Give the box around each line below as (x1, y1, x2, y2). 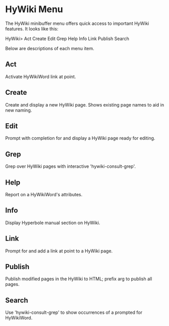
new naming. (5, 107, 32, 113)
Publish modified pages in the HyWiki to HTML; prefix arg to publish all (5, 276, 152, 282)
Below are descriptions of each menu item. (5, 45, 94, 51)
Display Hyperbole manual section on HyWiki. (5, 220, 100, 226)
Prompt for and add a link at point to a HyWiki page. (5, 247, 113, 254)
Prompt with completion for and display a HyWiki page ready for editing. (5, 135, 155, 141)
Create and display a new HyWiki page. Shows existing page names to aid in (5, 101, 164, 107)
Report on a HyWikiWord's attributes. (5, 192, 83, 197)
